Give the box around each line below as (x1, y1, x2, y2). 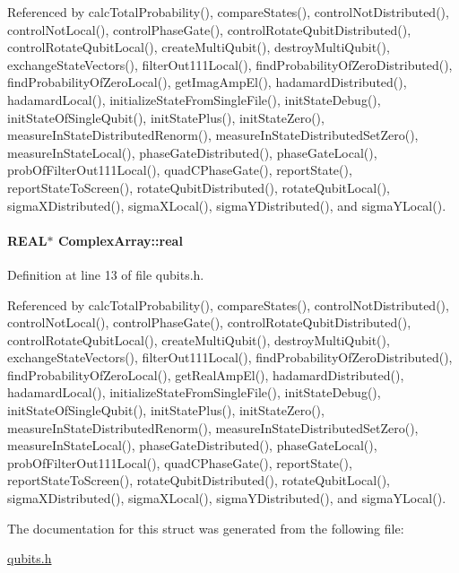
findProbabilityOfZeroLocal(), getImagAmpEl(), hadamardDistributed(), (7, 73, 407, 91)
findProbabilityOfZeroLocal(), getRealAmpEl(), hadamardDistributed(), (7, 365, 404, 384)
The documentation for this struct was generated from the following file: (7, 518, 404, 537)
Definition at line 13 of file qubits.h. (7, 265, 204, 283)
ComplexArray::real (57, 230, 183, 249)
